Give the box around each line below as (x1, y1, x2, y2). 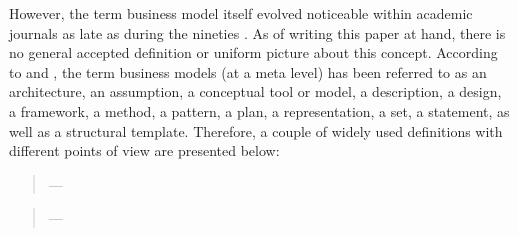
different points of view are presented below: (9, 140, 280, 161)
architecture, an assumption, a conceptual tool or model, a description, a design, (9, 81, 502, 102)
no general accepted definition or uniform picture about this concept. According (9, 42, 498, 63)
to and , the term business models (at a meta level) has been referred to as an (9, 61, 487, 82)
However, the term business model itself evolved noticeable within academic (9, 3, 473, 23)
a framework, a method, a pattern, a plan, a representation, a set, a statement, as (9, 100, 510, 121)
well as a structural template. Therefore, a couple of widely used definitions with (9, 120, 503, 141)
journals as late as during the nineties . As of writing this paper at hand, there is (9, 22, 506, 43)
